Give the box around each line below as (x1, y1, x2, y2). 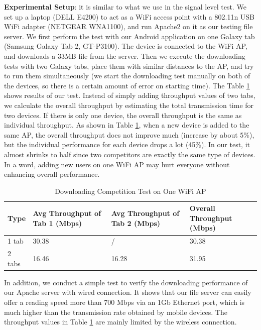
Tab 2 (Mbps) (111, 217, 161, 228)
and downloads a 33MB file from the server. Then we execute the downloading (4, 50, 245, 61)
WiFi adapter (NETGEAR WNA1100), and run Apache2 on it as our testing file (4, 21, 253, 32)
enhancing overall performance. (4, 169, 100, 179)
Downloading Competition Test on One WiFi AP (55, 185, 206, 196)
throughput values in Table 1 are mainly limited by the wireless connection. (4, 316, 237, 327)
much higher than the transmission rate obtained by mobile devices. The (4, 306, 227, 317)
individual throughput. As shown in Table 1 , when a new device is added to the (4, 120, 249, 130)
